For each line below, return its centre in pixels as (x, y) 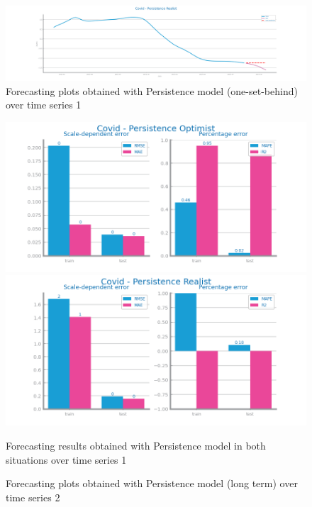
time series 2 (33, 497)
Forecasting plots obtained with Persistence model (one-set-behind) (152, 90)
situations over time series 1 (66, 459)
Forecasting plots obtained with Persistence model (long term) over (152, 483)
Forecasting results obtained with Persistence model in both (136, 445)
